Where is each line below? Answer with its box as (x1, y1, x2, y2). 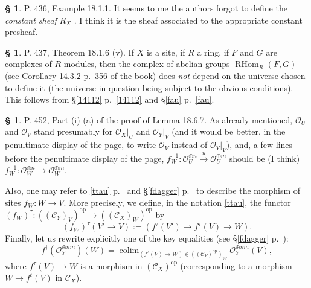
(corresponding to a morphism (180, 259, 292, 272)
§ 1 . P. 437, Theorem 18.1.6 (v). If (5, 45, 134, 58)
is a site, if (146, 45, 185, 58)
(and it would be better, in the (172, 125, 286, 138)
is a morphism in (80, 259, 143, 272)
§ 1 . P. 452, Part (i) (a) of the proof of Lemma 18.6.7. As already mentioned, (5, 113, 293, 126)
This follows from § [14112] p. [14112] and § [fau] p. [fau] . (5, 93, 214, 106)
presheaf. (5, 25, 38, 38)
